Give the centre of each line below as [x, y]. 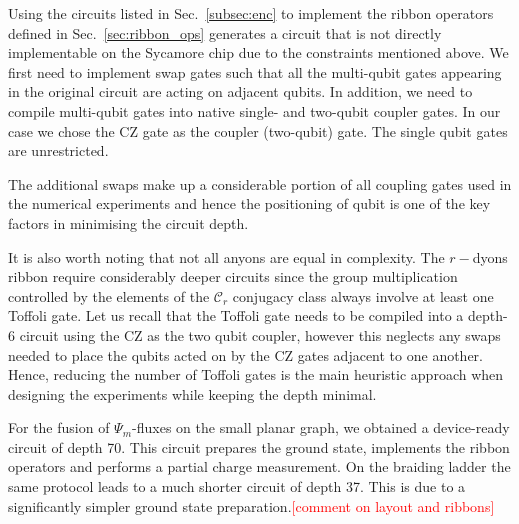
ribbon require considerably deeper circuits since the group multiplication [233, 276]
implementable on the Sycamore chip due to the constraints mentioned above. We [258, 52]
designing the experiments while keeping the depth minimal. [192, 393]
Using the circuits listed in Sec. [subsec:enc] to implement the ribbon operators [251, 13]
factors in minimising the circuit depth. [128, 222]
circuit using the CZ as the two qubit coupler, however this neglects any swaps [260, 334]
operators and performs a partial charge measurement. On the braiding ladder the [259, 466]
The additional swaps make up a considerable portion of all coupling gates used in [260, 183]
